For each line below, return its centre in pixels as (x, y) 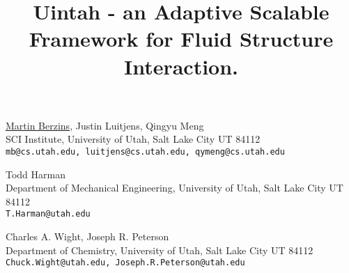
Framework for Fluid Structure (181, 39)
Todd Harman (36, 174)
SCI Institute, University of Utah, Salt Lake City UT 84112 (133, 139)
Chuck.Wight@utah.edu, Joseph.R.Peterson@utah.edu (125, 263)
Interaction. (181, 66)
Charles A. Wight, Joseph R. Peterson (87, 236)
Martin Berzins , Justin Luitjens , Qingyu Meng (105, 125)
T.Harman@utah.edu (48, 214)
